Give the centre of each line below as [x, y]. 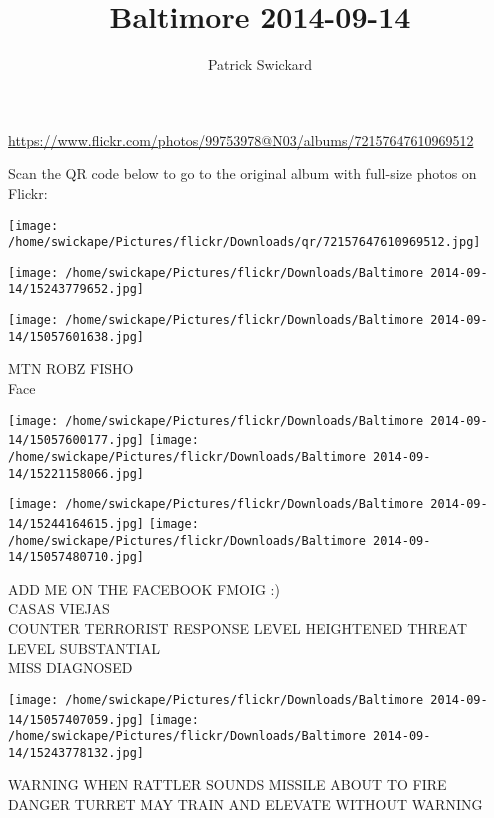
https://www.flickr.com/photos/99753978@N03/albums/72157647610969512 [241, 139]
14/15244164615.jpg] [76, 523]
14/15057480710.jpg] [76, 557]
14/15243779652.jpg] [76, 289]
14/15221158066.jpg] [76, 473]
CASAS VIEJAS [59, 608]
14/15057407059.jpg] [76, 719]
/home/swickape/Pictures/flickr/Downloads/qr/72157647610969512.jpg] [244, 242]
